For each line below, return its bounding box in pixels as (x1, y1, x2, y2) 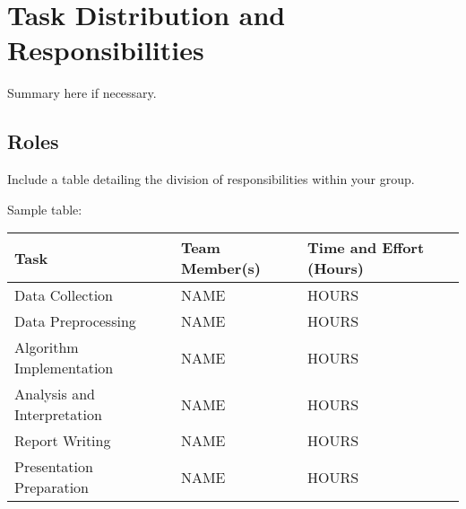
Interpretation (14, 404, 102, 426)
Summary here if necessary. (7, 83, 157, 102)
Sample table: (7, 199, 82, 218)
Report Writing (14, 430, 111, 452)
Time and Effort (306, 237, 425, 259)
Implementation (14, 357, 114, 379)
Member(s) (180, 258, 261, 279)
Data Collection (14, 285, 114, 306)
